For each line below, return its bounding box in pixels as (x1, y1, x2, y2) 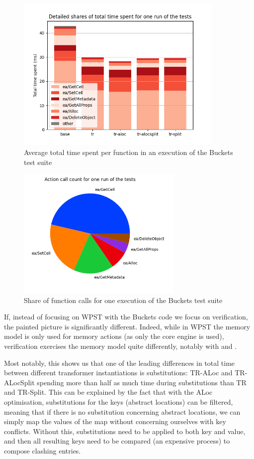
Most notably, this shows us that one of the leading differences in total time (4, 357, 235, 368)
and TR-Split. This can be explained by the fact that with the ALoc (4, 387, 213, 397)
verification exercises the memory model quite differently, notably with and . (4, 341, 237, 351)
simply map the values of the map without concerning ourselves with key (4, 416, 226, 427)
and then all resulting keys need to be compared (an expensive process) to (4, 436, 230, 446)
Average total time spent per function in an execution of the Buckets (24, 147, 233, 157)
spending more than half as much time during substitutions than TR (37, 377, 247, 387)
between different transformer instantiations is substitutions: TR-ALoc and (4, 367, 233, 378)
